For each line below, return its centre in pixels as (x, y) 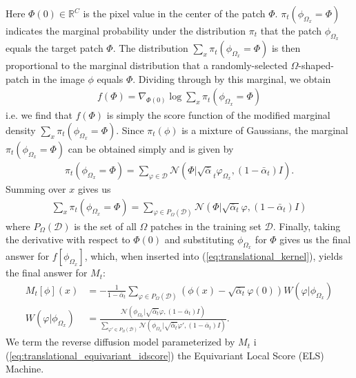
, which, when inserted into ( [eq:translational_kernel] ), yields (214, 256)
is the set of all (105, 226)
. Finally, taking (307, 226)
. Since (130, 130)
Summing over (36, 189)
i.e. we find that (39, 115)
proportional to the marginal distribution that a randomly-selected (147, 65)
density (21, 130)
